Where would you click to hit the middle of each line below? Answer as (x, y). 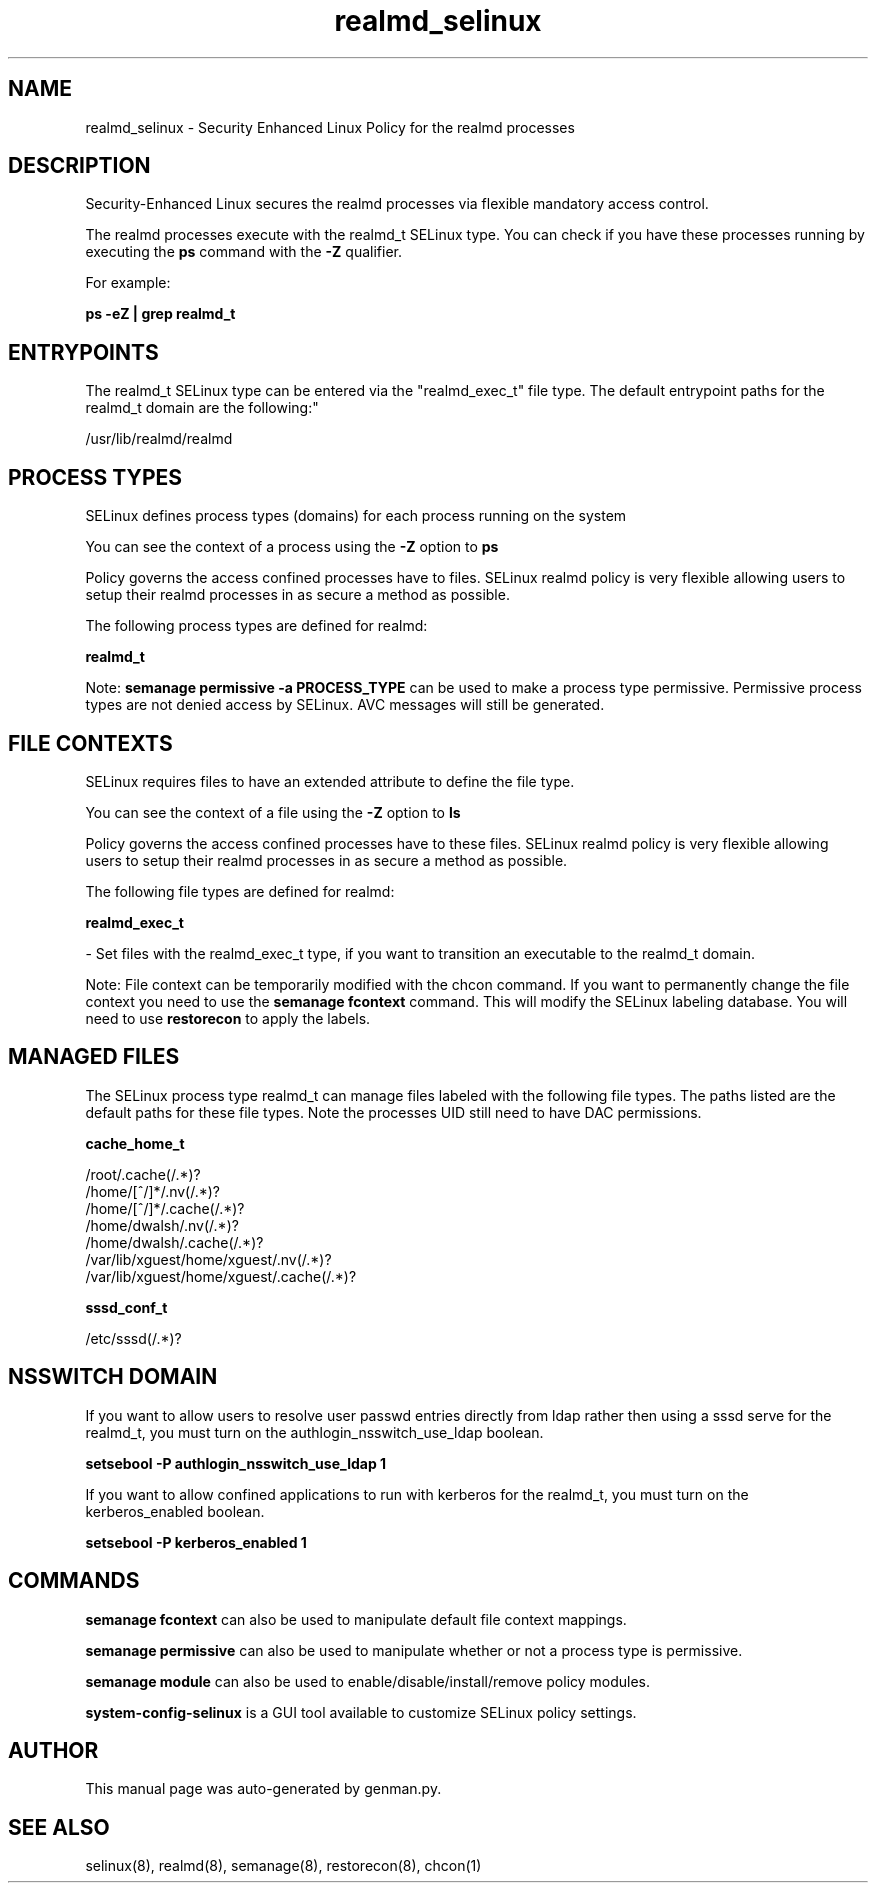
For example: (128, 283)
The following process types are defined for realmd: (256, 626)
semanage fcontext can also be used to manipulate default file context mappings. (356, 1619)
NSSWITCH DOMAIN (113, 1377)
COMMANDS (74, 1581)
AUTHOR (53, 1750)
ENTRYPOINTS (83, 352)
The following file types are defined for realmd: (240, 891)
